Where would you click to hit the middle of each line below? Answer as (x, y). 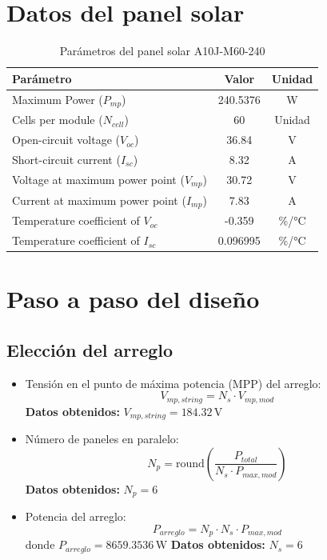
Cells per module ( (58, 120)
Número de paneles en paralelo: (102, 439)
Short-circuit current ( (66, 159)
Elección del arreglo (90, 349)
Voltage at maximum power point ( (98, 179)
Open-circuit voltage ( (66, 140)
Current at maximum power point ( (99, 200)
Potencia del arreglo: (76, 516)
